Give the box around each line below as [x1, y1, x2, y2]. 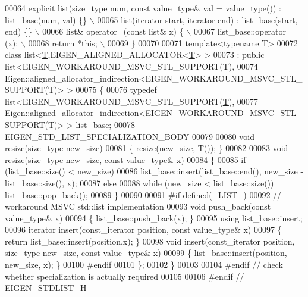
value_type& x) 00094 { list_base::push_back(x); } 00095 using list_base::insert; [5, 211, 303, 224]
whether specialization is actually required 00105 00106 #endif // [5, 270, 244, 282]
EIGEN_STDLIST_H [5, 282, 87, 294]
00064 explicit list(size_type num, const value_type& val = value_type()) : [5, 2, 281, 14]
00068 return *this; [28, 36, 98, 49]
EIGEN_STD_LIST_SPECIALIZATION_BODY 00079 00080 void [5, 130, 254, 142]
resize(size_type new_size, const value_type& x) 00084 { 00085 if [5, 153, 246, 165]
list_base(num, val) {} [5, 13, 87, 26]
